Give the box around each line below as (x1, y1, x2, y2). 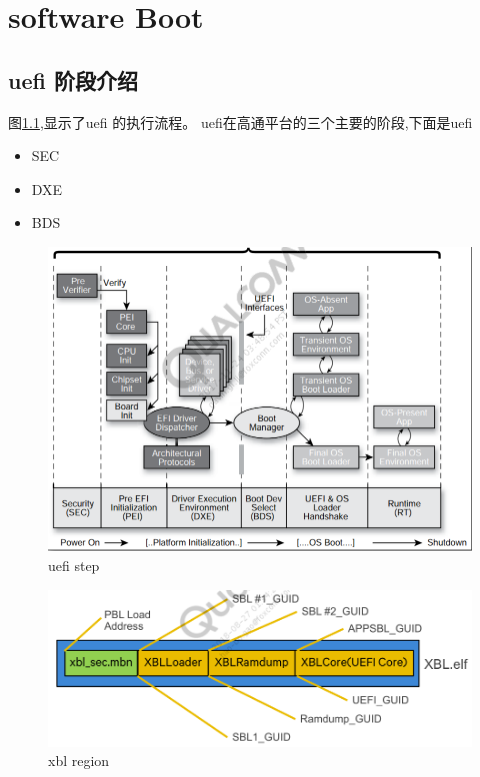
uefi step (48, 555, 100, 576)
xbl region (48, 750, 110, 771)
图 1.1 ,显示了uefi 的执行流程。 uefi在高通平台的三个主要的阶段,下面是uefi (8, 111, 473, 132)
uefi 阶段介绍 (8, 64, 138, 95)
